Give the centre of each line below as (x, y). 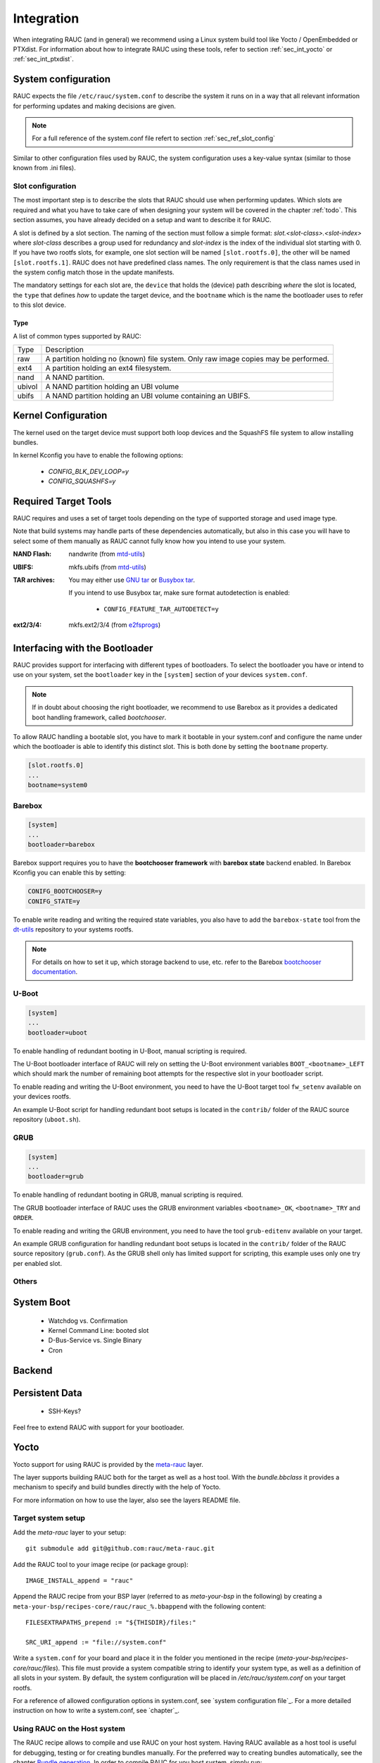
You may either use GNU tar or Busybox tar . (132, 580)
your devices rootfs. (42, 1097)
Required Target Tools (62, 501)
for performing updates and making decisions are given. (94, 106)
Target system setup (49, 1518)
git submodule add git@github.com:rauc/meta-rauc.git (120, 1549)
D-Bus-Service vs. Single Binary (95, 1341)
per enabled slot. (38, 1263)
